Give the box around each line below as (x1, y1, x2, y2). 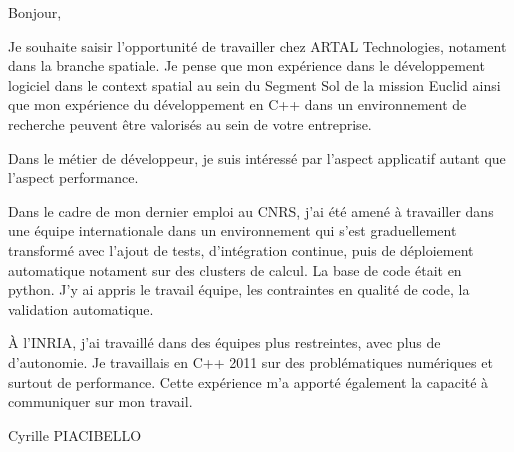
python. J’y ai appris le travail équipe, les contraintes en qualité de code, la (8, 279, 470, 300)
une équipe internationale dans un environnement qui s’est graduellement (8, 220, 457, 241)
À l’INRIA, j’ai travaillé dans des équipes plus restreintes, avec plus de (8, 332, 441, 353)
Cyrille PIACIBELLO (8, 424, 142, 445)
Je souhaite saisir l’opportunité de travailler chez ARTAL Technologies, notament (8, 35, 507, 56)
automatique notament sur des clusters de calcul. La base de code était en (8, 259, 462, 280)
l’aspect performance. (8, 167, 139, 188)
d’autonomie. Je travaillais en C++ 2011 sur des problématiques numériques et (8, 351, 493, 372)
